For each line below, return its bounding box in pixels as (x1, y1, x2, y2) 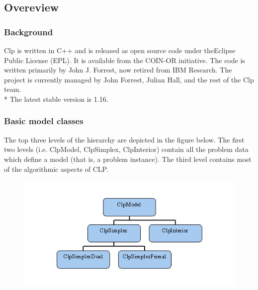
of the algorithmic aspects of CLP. (4, 163, 108, 174)
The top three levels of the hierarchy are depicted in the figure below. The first (4, 134, 245, 145)
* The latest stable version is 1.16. (4, 93, 108, 104)
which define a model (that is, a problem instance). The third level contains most (4, 153, 252, 164)
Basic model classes (4, 115, 84, 127)
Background (4, 25, 53, 38)
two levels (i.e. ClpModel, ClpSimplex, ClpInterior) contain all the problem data (4, 144, 249, 154)
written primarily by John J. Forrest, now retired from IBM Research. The (4, 65, 232, 75)
